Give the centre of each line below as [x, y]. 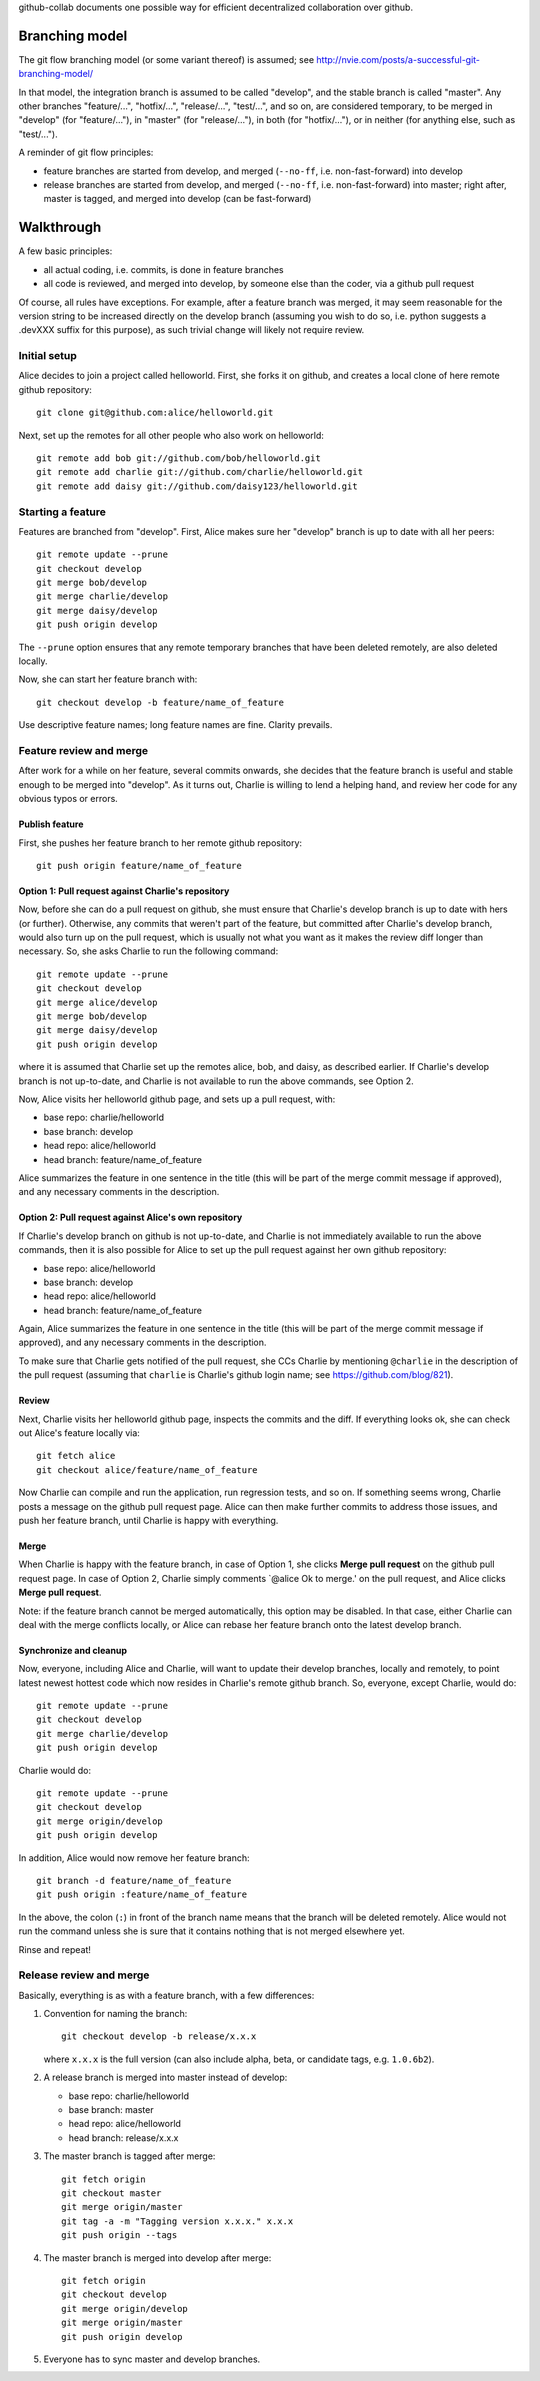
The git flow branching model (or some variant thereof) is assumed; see [166, 59]
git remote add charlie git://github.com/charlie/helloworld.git [200, 472]
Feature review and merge [83, 750]
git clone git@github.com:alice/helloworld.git [155, 413]
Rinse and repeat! [55, 1949]
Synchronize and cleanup [72, 1650]
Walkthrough [60, 227]
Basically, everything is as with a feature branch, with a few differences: [166, 1995]
